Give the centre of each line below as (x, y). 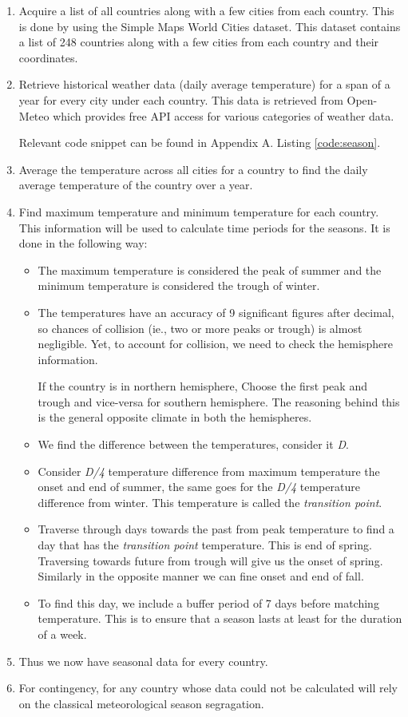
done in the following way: (83, 243)
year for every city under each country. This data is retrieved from (181, 99)
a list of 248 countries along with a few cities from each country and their (199, 42)
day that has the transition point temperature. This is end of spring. (205, 545)
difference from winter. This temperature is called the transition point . (210, 502)
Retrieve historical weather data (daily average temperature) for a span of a (204, 84)
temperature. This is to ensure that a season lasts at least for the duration (220, 618)
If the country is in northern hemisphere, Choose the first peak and (202, 386)
